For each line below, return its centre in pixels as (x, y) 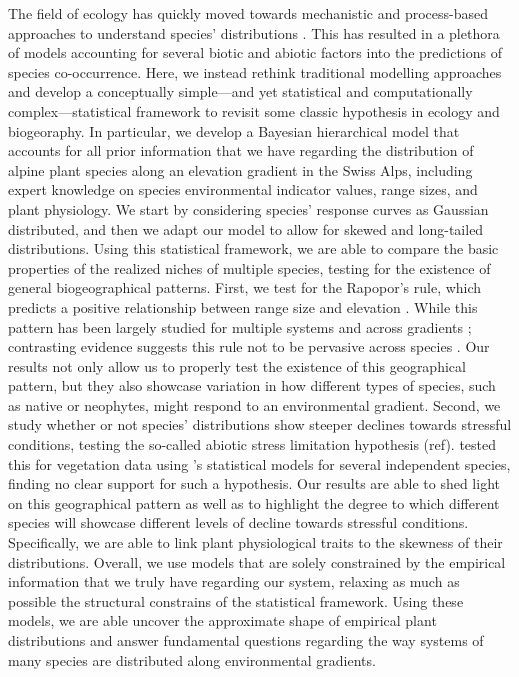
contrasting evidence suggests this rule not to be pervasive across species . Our (249, 346)
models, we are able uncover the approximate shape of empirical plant (222, 620)
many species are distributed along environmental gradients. (192, 659)
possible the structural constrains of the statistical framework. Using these (236, 600)
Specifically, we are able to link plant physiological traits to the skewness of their (255, 542)
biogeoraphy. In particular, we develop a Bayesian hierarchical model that (234, 130)
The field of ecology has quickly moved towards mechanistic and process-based (248, 13)
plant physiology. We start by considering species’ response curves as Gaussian (248, 208)
